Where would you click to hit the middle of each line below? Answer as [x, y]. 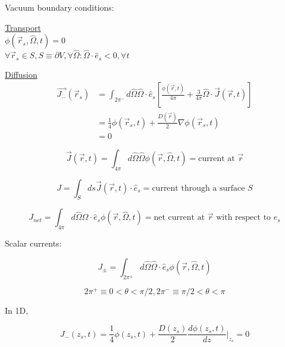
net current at [179, 218]
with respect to [244, 218]
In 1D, [17, 310]
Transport [23, 27]
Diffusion [21, 74]
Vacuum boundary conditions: [59, 7]
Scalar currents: [33, 243]
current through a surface [198, 188]
